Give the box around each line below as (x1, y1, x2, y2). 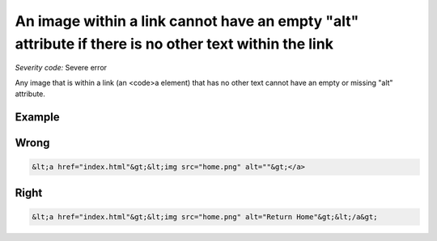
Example (15, 110, 60, 124)
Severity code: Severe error (15, 63, 108, 73)
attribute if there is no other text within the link (15, 35, 333, 53)
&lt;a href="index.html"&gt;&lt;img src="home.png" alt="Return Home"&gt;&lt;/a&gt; (32, 212, 378, 222)
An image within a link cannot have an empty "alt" (15, 12, 359, 30)
